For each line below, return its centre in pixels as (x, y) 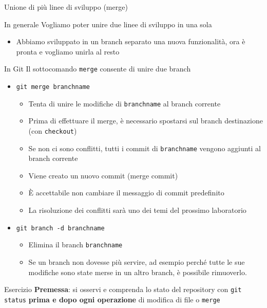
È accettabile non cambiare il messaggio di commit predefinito (126, 193)
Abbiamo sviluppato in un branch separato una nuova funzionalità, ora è (131, 41)
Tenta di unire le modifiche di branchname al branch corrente (125, 103)
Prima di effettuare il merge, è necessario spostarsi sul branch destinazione (146, 121)
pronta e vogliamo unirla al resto (68, 51)
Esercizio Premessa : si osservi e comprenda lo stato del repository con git (123, 289)
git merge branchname (53, 87)
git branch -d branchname (60, 228)
